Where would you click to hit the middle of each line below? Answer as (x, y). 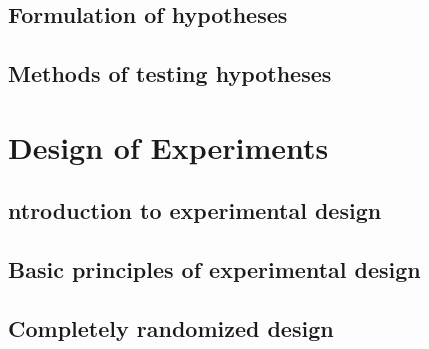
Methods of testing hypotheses (170, 73)
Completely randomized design (171, 327)
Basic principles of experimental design (214, 269)
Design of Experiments (168, 146)
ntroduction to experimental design (195, 210)
